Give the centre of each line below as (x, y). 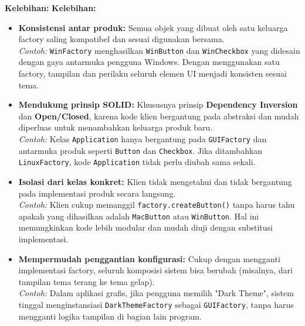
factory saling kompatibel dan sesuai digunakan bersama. (121, 39)
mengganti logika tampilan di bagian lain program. (110, 316)
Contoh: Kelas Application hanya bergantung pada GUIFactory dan (143, 139)
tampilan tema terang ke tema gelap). (87, 281)
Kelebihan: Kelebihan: (50, 8)
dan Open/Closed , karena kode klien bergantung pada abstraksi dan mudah (159, 116)
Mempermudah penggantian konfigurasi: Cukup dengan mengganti (149, 258)
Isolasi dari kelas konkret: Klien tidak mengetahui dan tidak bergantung (155, 181)
